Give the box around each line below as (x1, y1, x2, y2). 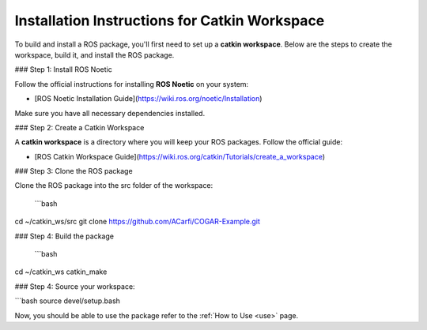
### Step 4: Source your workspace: (14, 281, 135, 291)
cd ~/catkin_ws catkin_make (14, 267, 108, 276)
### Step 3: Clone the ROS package (14, 167, 134, 176)
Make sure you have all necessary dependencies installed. (14, 108, 206, 118)
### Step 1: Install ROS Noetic (14, 65, 112, 74)
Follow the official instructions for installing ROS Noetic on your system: (14, 79, 249, 88)
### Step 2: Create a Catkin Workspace (14, 122, 145, 132)
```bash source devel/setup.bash (14, 296, 120, 306)
